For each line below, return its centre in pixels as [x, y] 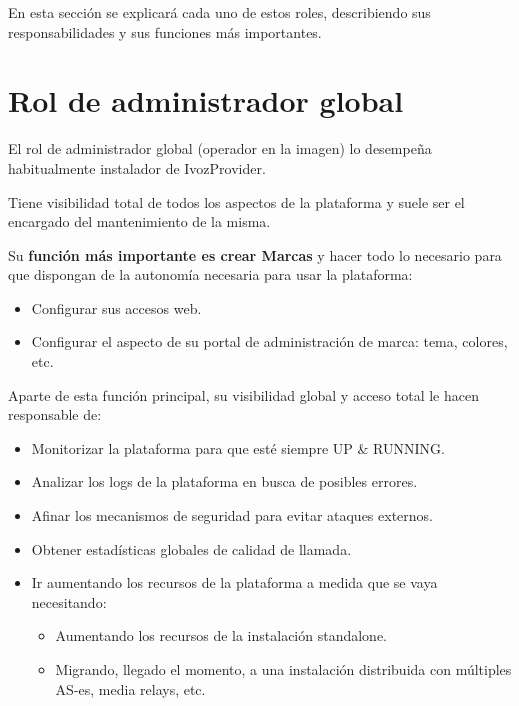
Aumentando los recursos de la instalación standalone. [221, 635]
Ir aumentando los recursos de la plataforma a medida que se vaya [234, 582]
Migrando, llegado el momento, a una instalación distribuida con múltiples [283, 669]
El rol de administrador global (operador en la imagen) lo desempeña [220, 148]
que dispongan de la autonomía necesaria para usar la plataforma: [210, 274]
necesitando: [69, 601]
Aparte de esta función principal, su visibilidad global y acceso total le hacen [243, 394]
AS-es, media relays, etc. [130, 688]
